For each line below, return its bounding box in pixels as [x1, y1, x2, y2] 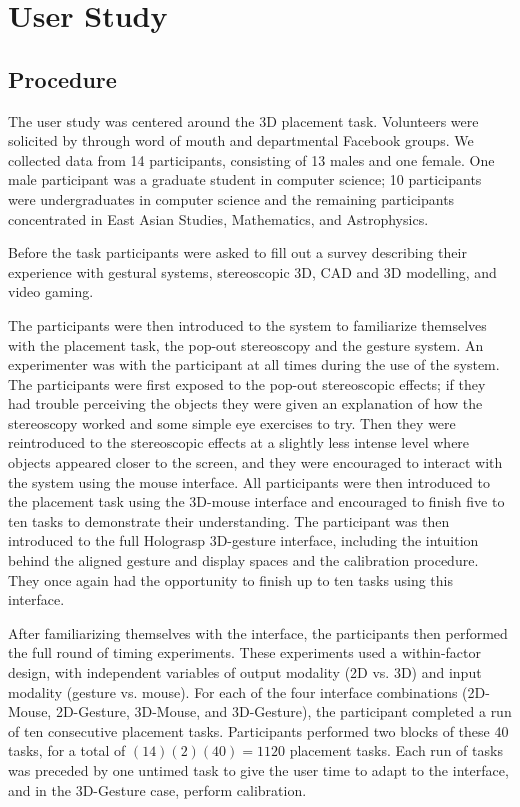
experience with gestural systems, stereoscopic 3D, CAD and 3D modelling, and [8, 261, 497, 282]
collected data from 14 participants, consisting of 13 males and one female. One [8, 149, 495, 170]
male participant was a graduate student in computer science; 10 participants [8, 169, 482, 190]
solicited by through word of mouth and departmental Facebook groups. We [8, 130, 474, 151]
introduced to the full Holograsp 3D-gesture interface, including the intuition [8, 530, 479, 551]
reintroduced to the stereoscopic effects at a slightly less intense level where [8, 432, 470, 453]
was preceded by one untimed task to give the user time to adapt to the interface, [8, 759, 509, 780]
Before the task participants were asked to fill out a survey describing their [8, 242, 467, 263]
